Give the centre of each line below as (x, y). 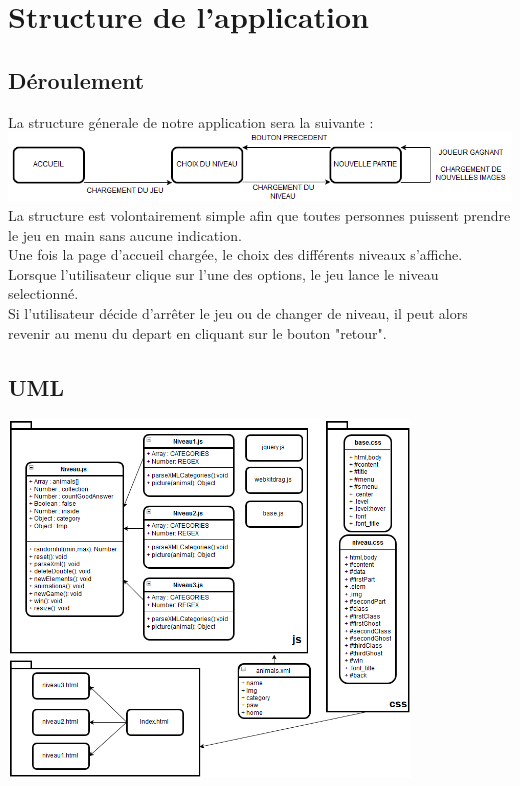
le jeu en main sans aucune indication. (125, 234)
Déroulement (76, 79)
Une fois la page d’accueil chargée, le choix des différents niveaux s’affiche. (235, 254)
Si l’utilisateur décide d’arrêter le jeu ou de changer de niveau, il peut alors (238, 312)
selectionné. (43, 293)
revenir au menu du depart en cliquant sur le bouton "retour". (197, 332)
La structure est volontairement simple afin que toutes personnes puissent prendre (259, 214)
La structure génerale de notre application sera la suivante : (191, 121)
